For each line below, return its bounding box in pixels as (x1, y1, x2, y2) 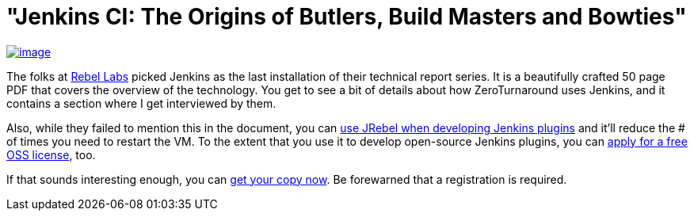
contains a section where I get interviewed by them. (6, 96, 276, 110)
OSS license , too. (6, 147, 96, 162)
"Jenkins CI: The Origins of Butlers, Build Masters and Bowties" (6, 3, 687, 30)
